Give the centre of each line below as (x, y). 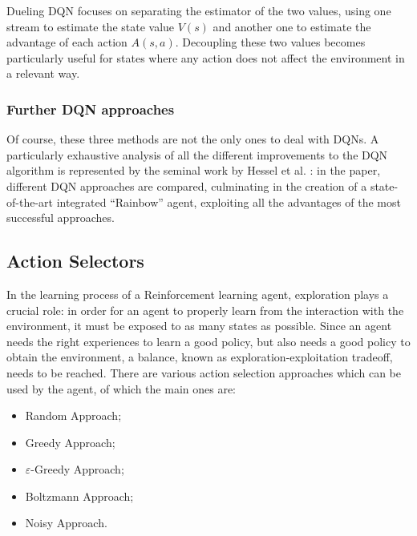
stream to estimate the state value (91, 26)
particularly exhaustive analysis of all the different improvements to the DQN (197, 154)
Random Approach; (73, 415)
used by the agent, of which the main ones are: (121, 388)
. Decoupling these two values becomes (270, 42)
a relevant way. (43, 73)
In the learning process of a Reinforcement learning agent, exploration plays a (198, 294)
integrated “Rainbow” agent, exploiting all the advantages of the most (229, 202)
